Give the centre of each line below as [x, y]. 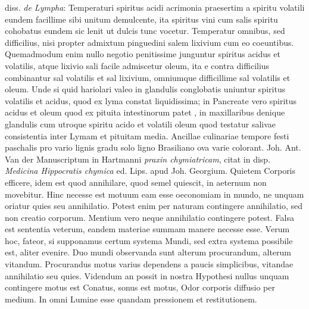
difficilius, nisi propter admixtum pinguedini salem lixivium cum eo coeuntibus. [149, 42]
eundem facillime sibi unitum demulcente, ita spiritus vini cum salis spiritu [141, 19]
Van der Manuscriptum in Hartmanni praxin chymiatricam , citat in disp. [138, 159]
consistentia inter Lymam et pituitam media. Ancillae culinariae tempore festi [147, 135]
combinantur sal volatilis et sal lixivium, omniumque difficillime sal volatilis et [148, 77]
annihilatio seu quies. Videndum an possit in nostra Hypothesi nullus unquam [147, 275]
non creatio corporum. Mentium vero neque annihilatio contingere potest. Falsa [149, 217]
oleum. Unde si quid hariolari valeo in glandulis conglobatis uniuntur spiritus [145, 89]
